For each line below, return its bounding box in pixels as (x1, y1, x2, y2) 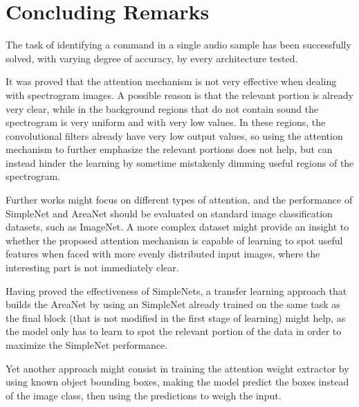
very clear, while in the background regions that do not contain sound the (6, 101, 319, 116)
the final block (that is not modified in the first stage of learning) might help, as (6, 310, 346, 325)
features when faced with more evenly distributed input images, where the (6, 246, 320, 261)
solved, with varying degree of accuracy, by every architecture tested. (6, 51, 298, 65)
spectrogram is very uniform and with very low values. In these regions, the (6, 115, 326, 129)
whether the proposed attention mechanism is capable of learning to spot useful (6, 233, 343, 247)
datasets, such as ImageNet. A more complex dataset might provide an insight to (6, 219, 349, 234)
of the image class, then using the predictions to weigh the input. (6, 388, 282, 402)
